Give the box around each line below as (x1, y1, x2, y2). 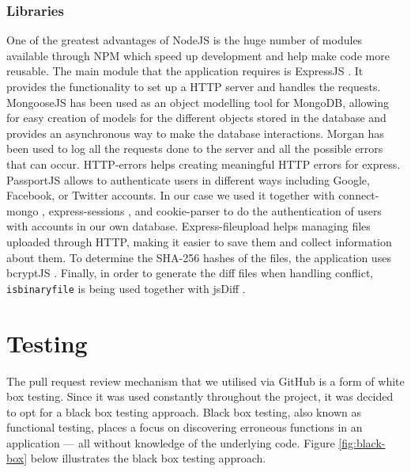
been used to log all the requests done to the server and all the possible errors (6, 140, 383, 157)
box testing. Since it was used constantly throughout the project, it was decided (6, 388, 394, 405)
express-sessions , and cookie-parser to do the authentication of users (48, 202, 382, 219)
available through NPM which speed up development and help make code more (6, 47, 390, 63)
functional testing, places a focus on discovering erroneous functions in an (6, 419, 363, 436)
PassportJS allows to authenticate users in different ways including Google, (6, 171, 370, 188)
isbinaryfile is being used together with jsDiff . (6, 280, 246, 296)
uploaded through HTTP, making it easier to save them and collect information (6, 233, 392, 249)
